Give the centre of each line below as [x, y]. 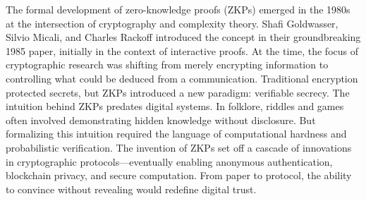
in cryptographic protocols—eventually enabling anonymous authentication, [169, 161]
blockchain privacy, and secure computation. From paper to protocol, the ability [179, 175]
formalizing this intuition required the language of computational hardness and [176, 134]
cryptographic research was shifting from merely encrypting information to [167, 65]
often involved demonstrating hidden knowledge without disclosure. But [161, 120]
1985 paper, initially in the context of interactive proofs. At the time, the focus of [182, 50]
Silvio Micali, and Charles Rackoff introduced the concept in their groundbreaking [183, 37]
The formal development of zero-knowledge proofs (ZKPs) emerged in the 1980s [178, 9]
